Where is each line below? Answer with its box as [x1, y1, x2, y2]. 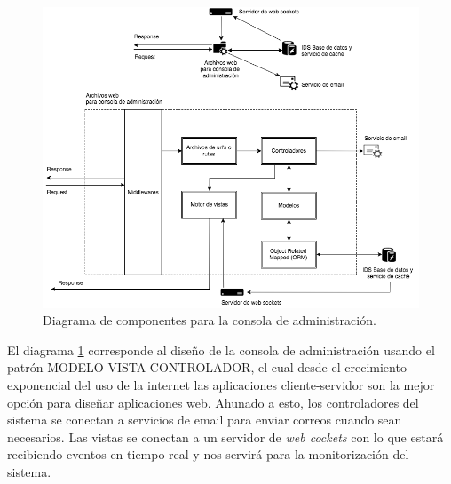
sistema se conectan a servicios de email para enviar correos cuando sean [7, 410, 402, 429]
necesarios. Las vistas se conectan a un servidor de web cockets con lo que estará [7, 427, 444, 446]
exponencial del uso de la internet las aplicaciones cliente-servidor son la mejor [7, 375, 435, 393]
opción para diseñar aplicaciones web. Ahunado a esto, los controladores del [7, 393, 419, 411]
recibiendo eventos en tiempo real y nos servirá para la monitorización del [7, 445, 409, 464]
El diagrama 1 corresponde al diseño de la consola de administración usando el [7, 340, 435, 359]
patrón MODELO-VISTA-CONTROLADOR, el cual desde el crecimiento [7, 358, 407, 377]
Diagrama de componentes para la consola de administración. [43, 311, 376, 329]
